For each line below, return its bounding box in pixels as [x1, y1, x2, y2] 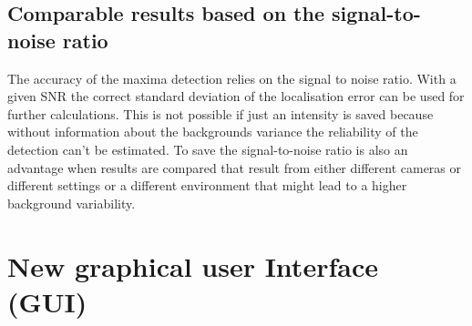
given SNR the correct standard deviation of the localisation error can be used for [7, 87, 465, 106]
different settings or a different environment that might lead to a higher [7, 176, 407, 195]
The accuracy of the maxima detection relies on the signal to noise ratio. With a [7, 68, 457, 87]
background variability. [7, 193, 136, 212]
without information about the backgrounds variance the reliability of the [7, 122, 418, 141]
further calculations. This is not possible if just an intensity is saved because [7, 104, 434, 123]
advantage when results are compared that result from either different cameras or [7, 158, 462, 177]
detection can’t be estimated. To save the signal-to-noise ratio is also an [7, 139, 408, 158]
